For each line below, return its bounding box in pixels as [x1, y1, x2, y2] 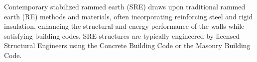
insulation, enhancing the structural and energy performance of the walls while [4, 21, 245, 31]
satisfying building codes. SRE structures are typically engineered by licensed [4, 30, 240, 41]
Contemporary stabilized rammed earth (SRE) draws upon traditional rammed [4, 1, 246, 11]
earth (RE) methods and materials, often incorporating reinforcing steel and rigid [4, 11, 253, 21]
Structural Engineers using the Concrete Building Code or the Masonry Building [4, 40, 251, 51]
